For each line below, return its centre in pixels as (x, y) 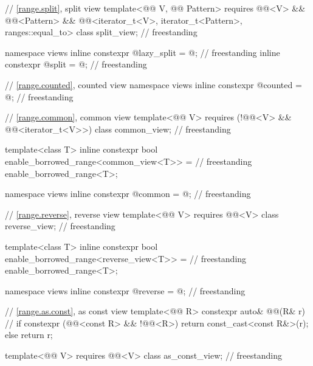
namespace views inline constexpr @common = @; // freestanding (128, 194)
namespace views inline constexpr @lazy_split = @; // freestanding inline (143, 52)
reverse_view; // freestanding (60, 226)
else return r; (29, 335)
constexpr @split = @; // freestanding (76, 64)
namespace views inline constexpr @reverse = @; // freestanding (125, 290)
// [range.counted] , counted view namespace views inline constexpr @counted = (153, 84)
